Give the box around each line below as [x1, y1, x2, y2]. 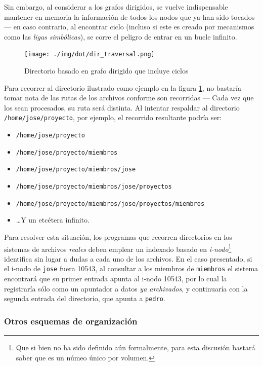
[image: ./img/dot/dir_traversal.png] [24, 51, 155, 58]
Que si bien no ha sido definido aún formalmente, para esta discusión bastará [16, 342, 255, 353]
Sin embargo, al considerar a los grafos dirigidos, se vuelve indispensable [4, 2, 228, 12]
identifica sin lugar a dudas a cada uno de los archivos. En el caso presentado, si [4, 253, 252, 264]
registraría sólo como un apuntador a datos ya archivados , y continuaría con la [4, 283, 248, 294]
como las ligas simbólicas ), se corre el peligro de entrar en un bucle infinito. [4, 31, 237, 42]
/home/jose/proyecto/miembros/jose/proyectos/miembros [16, 200, 205, 207]
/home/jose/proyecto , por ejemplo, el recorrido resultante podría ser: [4, 112, 222, 123]
